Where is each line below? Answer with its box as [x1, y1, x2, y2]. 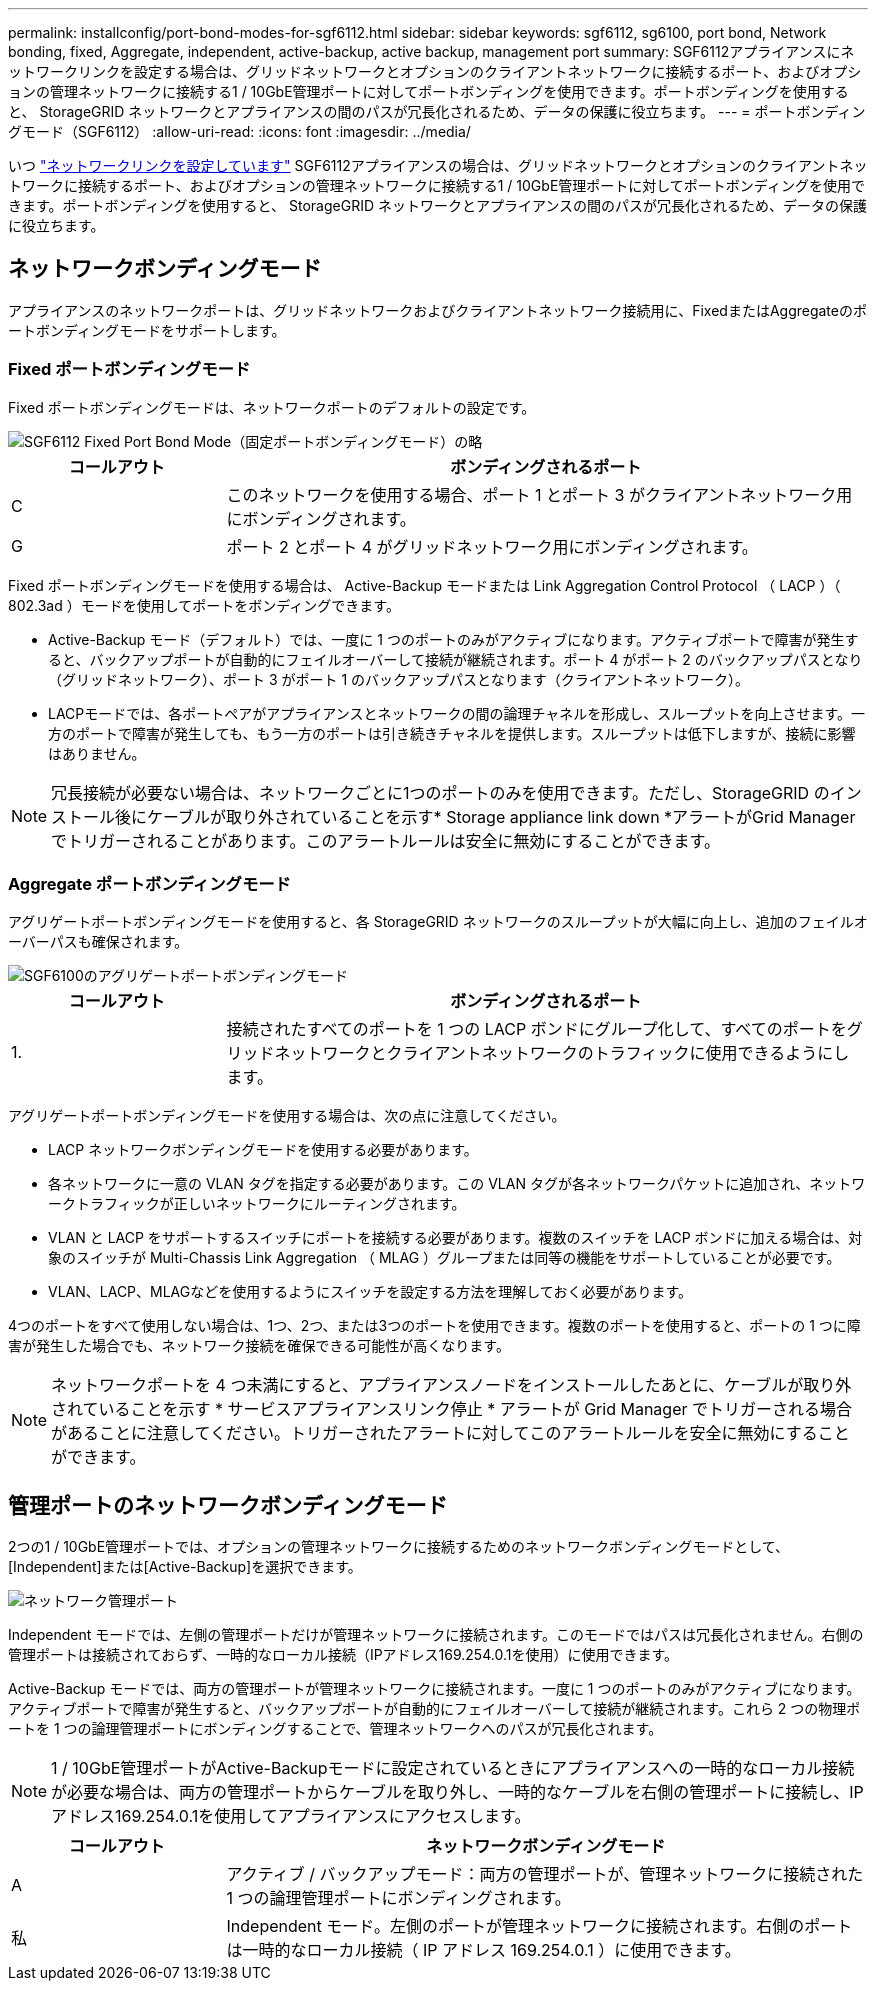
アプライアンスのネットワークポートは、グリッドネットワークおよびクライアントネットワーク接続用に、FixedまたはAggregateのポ [8, 301, 867, 319]
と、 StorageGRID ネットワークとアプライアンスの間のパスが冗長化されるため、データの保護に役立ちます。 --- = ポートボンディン [8, 103, 866, 120]
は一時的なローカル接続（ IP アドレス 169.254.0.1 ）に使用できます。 [226, 1940, 741, 1961]
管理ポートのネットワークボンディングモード [8, 1492, 448, 1518]
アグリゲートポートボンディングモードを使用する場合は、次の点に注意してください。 [8, 1107, 566, 1125]
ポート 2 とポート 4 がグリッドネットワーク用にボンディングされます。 [226, 536, 758, 557]
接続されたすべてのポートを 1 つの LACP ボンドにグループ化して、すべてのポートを [226, 1019, 847, 1040]
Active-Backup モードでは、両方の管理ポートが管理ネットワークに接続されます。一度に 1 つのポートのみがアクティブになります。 [8, 1680, 861, 1698]
